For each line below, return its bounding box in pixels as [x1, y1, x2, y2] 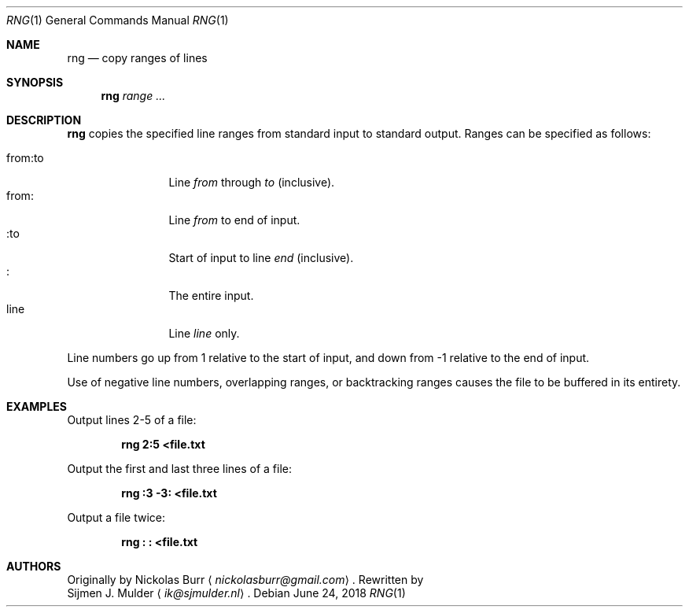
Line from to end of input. [168, 213, 300, 227]
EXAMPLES [6, 400, 67, 413]
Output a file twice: [67, 511, 166, 524]
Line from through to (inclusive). [168, 175, 335, 189]
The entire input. [168, 289, 254, 302]
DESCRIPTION [6, 113, 82, 127]
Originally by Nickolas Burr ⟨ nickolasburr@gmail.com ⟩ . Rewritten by [67, 573, 424, 586]
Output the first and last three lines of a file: [67, 462, 293, 475]
